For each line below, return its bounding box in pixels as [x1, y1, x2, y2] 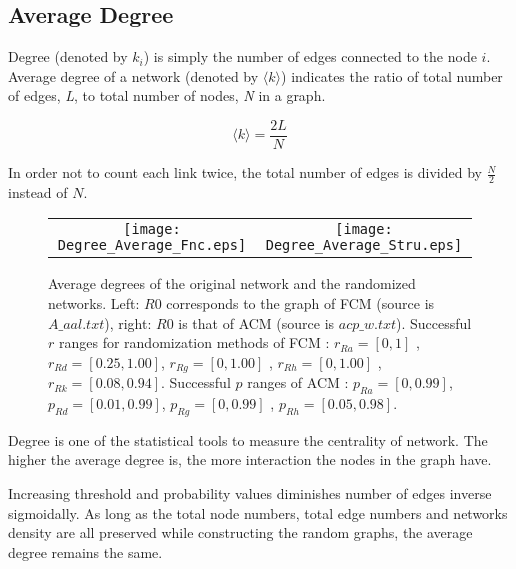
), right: [104, 312, 152, 333]
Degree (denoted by [8, 46, 128, 67]
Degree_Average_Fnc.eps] [57, 237, 247, 254]
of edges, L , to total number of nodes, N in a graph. [8, 85, 326, 106]
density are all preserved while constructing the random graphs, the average [8, 522, 473, 543]
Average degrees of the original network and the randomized [48, 273, 416, 294]
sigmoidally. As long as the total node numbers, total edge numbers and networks [8, 502, 508, 523]
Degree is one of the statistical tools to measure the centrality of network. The [8, 429, 488, 450]
